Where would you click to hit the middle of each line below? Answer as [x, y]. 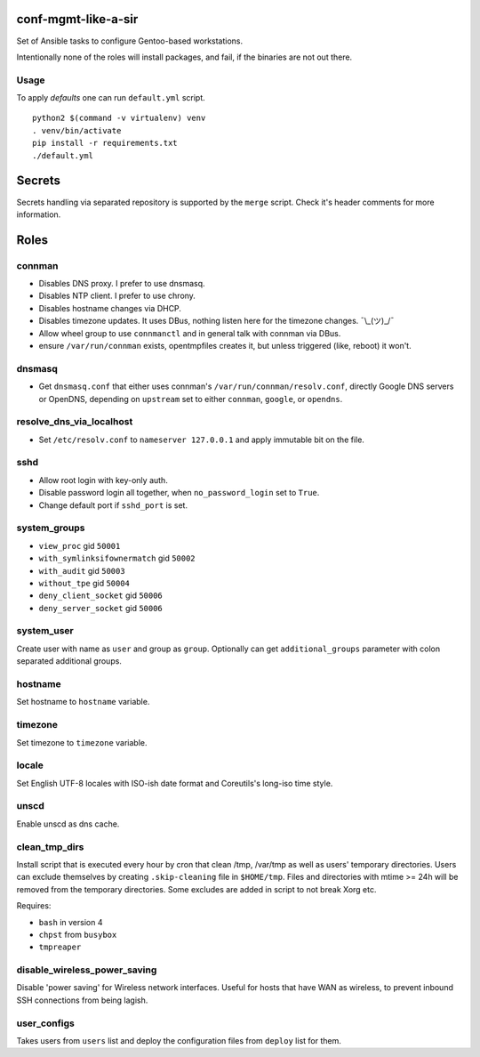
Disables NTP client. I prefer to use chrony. [117, 296]
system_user [45, 631]
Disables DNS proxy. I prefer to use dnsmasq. [122, 284]
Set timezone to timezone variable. [82, 742]
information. [39, 214]
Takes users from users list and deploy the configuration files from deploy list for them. [179, 1040]
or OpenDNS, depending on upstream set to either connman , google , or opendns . [191, 399]
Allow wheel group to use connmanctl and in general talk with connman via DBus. [190, 333]
